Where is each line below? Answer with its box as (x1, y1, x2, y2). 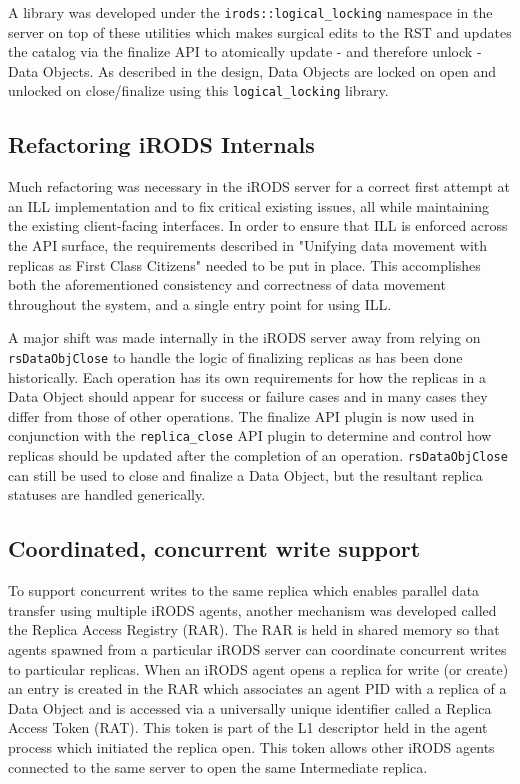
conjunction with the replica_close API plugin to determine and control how (8, 425, 492, 446)
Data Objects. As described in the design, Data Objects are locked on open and (8, 60, 497, 81)
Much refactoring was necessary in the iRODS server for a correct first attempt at (8, 176, 510, 197)
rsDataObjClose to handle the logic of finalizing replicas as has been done (8, 347, 463, 368)
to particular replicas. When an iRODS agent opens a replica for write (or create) (8, 658, 509, 679)
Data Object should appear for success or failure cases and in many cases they (8, 386, 488, 407)
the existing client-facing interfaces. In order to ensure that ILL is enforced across (8, 215, 508, 236)
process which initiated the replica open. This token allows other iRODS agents (8, 736, 495, 757)
